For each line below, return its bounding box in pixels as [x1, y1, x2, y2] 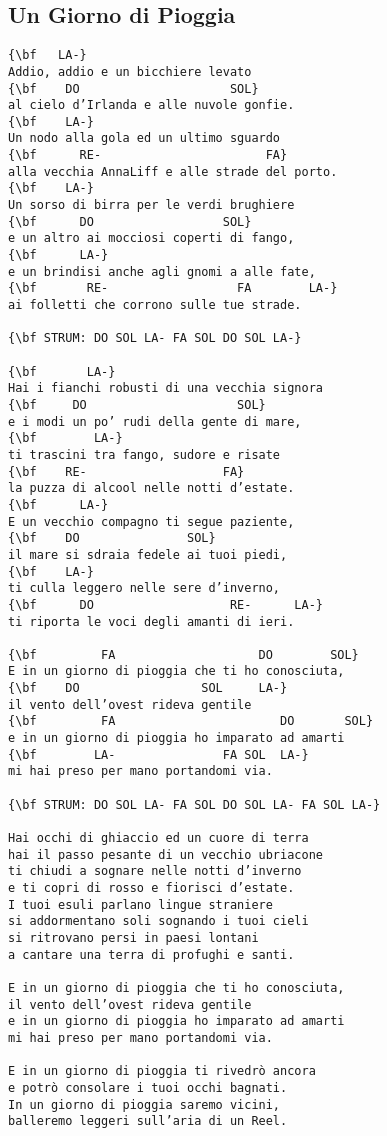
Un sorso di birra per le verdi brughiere [8, 198, 295, 213]
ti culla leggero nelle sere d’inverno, [8, 581, 281, 596]
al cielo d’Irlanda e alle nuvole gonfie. [8, 98, 295, 113]
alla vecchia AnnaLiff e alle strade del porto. [8, 164, 338, 179]
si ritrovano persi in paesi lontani [8, 930, 259, 945]
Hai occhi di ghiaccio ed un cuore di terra [8, 831, 309, 846]
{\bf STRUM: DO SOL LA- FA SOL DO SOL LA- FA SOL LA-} [8, 797, 381, 812]
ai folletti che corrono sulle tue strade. [8, 298, 302, 313]
